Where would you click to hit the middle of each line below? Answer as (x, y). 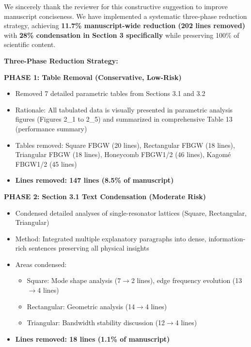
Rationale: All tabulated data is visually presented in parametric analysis (124, 109)
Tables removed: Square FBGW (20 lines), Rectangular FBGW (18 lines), (125, 145)
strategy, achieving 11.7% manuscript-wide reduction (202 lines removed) (125, 25)
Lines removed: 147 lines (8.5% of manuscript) (94, 180)
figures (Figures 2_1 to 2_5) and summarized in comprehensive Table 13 (124, 119)
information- (227, 238)
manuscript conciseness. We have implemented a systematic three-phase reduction (125, 16)
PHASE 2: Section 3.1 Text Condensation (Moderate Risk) (105, 196)
